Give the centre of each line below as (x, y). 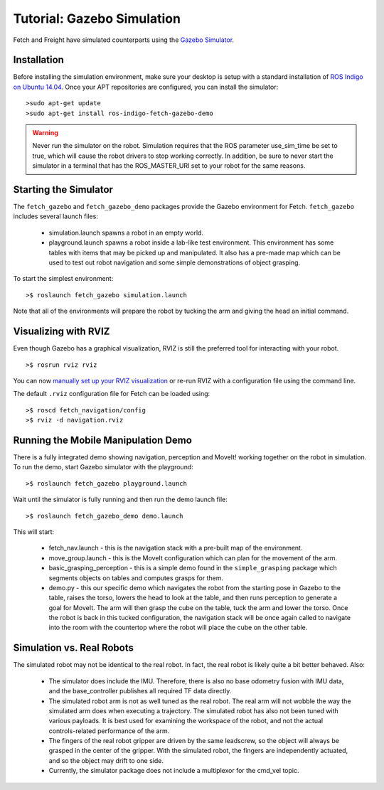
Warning (45, 133)
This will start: (34, 532)
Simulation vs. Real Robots (74, 648)
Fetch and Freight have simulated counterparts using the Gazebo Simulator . (124, 40)
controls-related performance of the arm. (109, 731)
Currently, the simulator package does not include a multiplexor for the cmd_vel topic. (174, 771)
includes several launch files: (56, 216)
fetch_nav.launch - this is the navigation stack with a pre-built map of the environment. (176, 548)
